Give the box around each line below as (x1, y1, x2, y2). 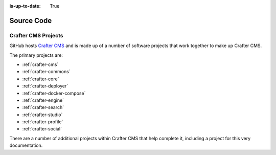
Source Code (9, 16, 52, 25)
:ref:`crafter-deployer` (22, 83, 68, 89)
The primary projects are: (9, 52, 63, 58)
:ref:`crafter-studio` (22, 112, 63, 118)
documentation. (9, 142, 43, 148)
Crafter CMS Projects (9, 32, 63, 39)
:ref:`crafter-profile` (22, 119, 63, 125)
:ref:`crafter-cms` (22, 61, 59, 68)
